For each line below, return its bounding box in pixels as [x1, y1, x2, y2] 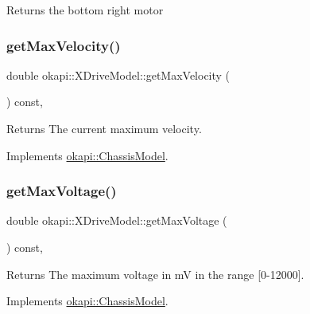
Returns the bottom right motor [6, 2, 164, 18]
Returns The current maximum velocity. [6, 120, 202, 136]
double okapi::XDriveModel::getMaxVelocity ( [6, 66, 231, 83]
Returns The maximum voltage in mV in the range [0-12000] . [6, 265, 304, 282]
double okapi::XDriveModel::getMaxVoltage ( [6, 212, 227, 229]
